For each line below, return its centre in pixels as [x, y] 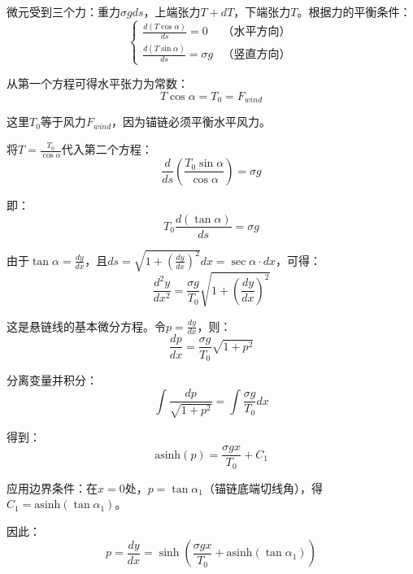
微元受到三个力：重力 [63, 11]
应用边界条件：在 [52, 487]
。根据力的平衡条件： [354, 11]
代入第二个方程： [107, 149]
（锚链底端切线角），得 [263, 487]
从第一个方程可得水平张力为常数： [98, 83]
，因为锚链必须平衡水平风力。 [191, 122]
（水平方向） [256, 32]
